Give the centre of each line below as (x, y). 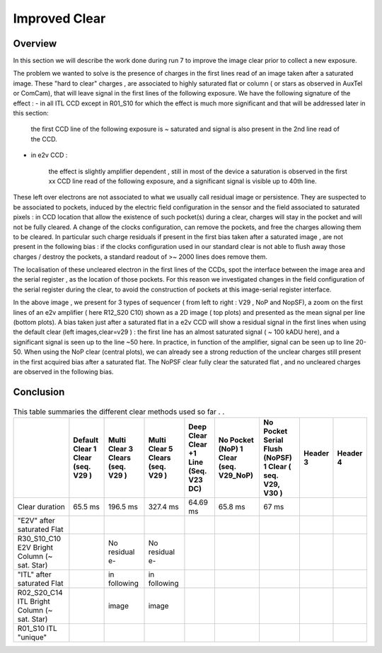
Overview (35, 44)
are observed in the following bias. (63, 372)
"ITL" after (35, 574)
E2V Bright (35, 547)
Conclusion (39, 392)
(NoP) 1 (231, 449)
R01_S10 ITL (37, 628)
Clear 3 (121, 449)
